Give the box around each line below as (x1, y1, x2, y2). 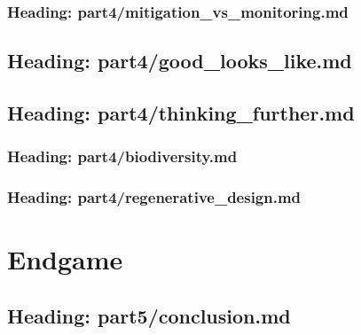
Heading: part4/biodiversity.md (7, 145, 238, 167)
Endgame (7, 241, 123, 277)
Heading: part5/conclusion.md (7, 301, 291, 329)
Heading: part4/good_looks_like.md (7, 47, 352, 74)
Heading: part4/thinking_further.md (7, 99, 355, 127)
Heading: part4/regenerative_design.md (7, 186, 302, 208)
